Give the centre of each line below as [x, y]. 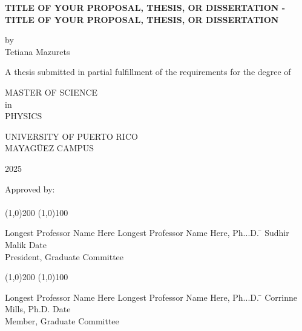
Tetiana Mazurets [38, 51]
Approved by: [30, 188]
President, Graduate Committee [64, 256]
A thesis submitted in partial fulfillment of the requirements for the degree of [148, 72]
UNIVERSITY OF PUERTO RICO [71, 136]
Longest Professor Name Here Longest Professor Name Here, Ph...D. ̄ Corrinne [151, 297]
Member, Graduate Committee [62, 320]
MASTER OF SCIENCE [51, 92]
